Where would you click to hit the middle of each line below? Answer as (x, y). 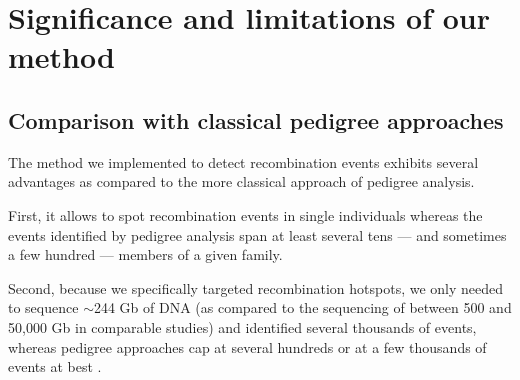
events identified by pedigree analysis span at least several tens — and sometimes (257, 234)
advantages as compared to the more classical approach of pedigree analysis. (241, 181)
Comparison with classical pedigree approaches (256, 119)
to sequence (43, 307)
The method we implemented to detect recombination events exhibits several (243, 161)
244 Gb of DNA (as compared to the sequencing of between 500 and (302, 307)
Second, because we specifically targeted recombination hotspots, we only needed (256, 287)
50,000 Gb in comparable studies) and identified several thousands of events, (242, 326)
